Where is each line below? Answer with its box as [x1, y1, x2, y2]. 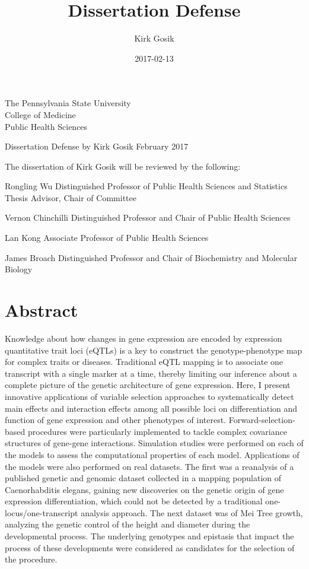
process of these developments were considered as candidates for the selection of [5, 541, 295, 554]
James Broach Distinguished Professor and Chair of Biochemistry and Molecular [5, 251, 298, 263]
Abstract [5, 298, 78, 322]
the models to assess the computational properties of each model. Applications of [5, 448, 300, 460]
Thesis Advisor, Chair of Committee [5, 191, 136, 204]
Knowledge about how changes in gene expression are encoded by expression [5, 332, 282, 344]
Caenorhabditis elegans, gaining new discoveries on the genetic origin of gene [5, 483, 284, 495]
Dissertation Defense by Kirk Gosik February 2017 [5, 140, 189, 152]
